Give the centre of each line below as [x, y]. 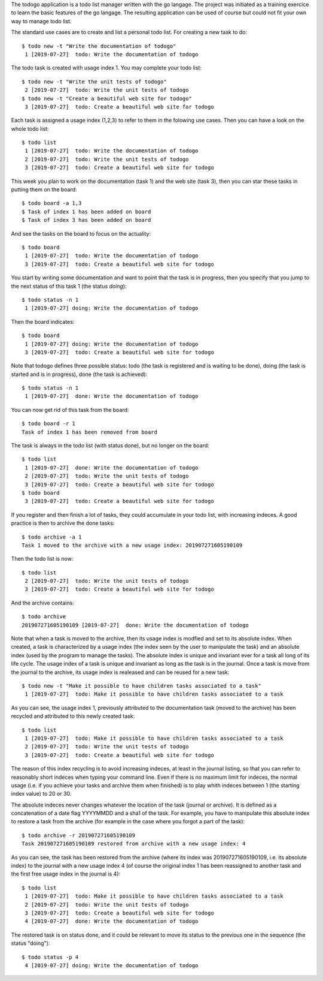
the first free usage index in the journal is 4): [66, 874]
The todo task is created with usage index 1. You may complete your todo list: [106, 68]
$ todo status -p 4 [50, 957]
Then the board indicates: [43, 321]
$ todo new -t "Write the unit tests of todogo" [94, 82]
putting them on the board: [44, 189]
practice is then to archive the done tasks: [63, 523]
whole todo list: [30, 128]
